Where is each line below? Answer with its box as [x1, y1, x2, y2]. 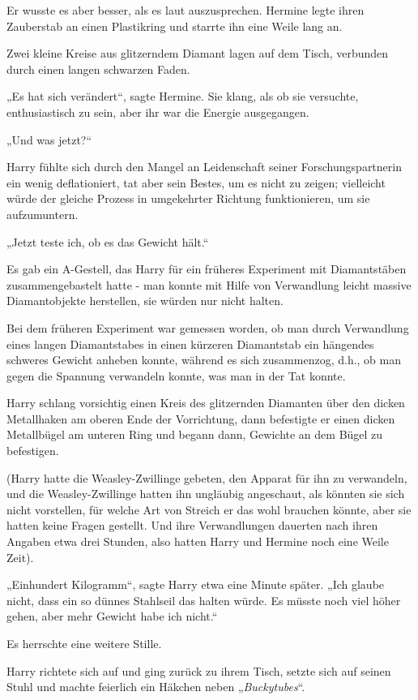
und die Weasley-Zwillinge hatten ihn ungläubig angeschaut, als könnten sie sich [6, 485, 405, 502]
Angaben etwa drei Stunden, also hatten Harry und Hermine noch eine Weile [6, 533, 389, 550]
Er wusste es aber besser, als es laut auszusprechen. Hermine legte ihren [6, 2, 365, 18]
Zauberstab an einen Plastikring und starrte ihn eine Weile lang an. [6, 17, 343, 34]
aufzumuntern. [6, 205, 79, 222]
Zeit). [6, 548, 34, 565]
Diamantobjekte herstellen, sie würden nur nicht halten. [6, 292, 284, 309]
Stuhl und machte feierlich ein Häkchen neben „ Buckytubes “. [6, 678, 305, 695]
